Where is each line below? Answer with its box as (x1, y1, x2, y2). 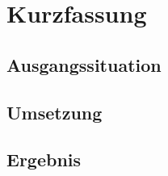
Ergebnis (6, 147, 82, 172)
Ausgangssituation (6, 52, 162, 77)
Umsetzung (6, 99, 103, 124)
